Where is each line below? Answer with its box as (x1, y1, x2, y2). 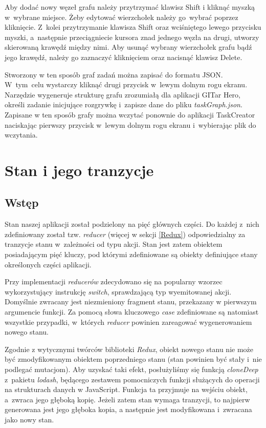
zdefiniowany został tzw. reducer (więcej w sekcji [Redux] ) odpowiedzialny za (5, 228, 246, 239)
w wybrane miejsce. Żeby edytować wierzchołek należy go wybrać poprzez (5, 11, 238, 22)
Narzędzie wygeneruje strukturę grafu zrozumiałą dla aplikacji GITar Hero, (5, 89, 240, 100)
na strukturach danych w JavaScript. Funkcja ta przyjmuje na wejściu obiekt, (5, 384, 248, 395)
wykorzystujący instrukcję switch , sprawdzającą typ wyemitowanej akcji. (5, 286, 232, 297)
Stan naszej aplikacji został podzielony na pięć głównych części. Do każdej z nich (5, 219, 259, 229)
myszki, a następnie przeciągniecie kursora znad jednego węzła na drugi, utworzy (5, 31, 259, 42)
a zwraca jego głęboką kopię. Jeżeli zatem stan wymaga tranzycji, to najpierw (5, 394, 250, 404)
